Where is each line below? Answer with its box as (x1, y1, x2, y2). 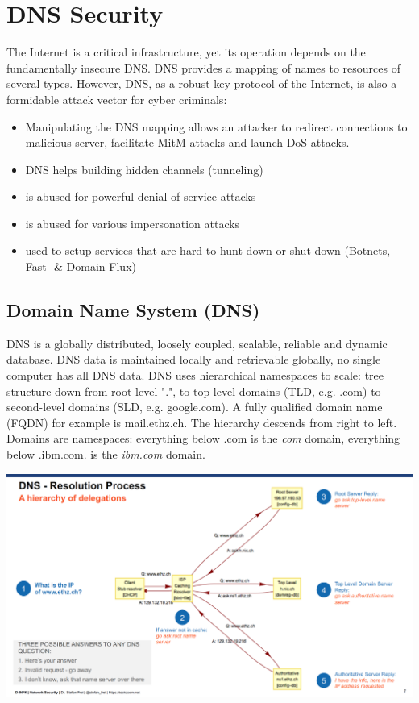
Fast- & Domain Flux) (25, 258, 136, 275)
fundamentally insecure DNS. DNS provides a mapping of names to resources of (6, 59, 400, 76)
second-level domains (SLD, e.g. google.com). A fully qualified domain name (6, 398, 383, 415)
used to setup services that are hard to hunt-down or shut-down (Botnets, (25, 242, 391, 259)
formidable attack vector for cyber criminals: (6, 90, 227, 107)
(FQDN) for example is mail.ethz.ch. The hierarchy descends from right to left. (6, 414, 397, 431)
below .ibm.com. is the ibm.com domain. (6, 446, 205, 463)
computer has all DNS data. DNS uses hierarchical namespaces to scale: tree (6, 367, 384, 384)
